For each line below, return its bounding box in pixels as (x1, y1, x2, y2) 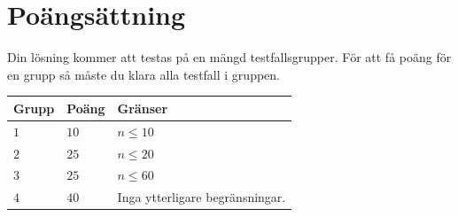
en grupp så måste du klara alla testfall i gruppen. (7, 65, 280, 83)
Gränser (117, 98, 168, 117)
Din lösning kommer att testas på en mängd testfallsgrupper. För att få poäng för (7, 48, 452, 66)
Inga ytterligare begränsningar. (117, 188, 286, 206)
